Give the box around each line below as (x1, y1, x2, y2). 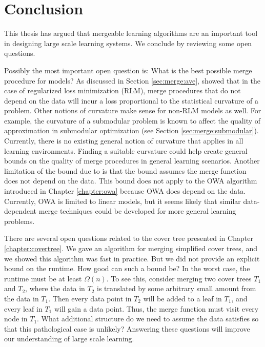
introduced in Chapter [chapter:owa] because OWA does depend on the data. (4, 186, 246, 196)
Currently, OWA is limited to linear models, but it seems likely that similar (4, 195, 241, 206)
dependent (4, 206, 37, 216)
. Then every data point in (48, 293, 132, 303)
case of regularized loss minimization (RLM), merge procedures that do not (4, 85, 241, 96)
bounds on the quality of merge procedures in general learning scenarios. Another (4, 155, 260, 166)
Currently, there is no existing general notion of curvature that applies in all (4, 135, 243, 146)
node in (4, 313, 28, 324)
